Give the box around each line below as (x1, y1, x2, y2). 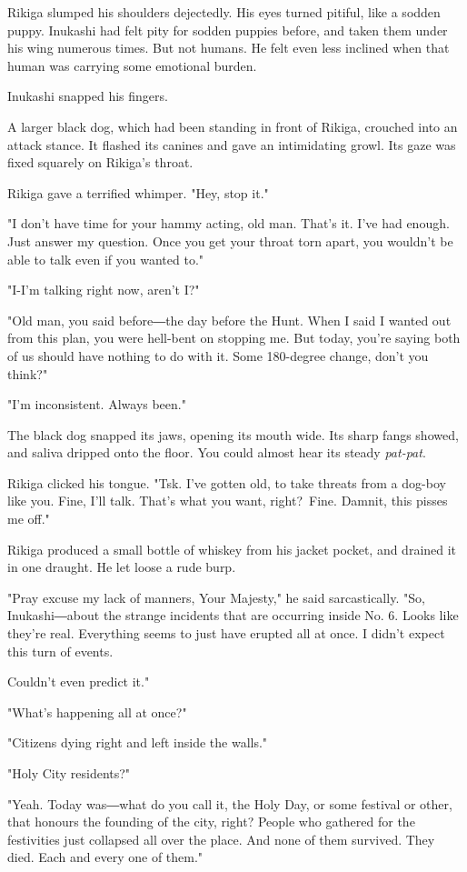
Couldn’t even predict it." (7, 672, 150, 691)
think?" (7, 364, 48, 383)
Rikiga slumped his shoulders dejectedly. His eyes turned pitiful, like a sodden (7, 3, 441, 21)
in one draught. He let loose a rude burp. (7, 557, 236, 576)
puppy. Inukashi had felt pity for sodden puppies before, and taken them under (7, 20, 448, 39)
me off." (7, 509, 50, 528)
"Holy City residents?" (7, 764, 131, 782)
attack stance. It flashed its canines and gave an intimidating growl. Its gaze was (7, 135, 456, 154)
